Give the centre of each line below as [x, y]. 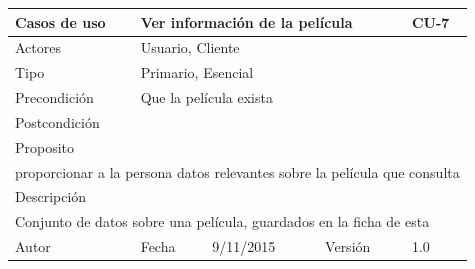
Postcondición [57, 121]
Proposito [45, 146]
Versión [348, 246]
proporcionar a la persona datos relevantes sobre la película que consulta [237, 171]
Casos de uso [60, 21]
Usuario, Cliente [190, 47]
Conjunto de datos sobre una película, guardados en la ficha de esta [222, 221]
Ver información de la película [246, 21]
